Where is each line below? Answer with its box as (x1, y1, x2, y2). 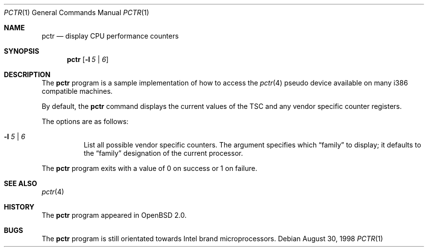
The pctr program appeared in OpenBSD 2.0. (42, 211, 187, 219)
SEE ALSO (4, 179, 37, 188)
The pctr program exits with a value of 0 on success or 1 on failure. (42, 164, 257, 172)
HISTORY (4, 203, 35, 211)
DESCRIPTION (4, 70, 51, 79)
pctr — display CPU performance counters (42, 32, 179, 40)
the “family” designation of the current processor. (84, 149, 243, 157)
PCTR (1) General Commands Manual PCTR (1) (4, 8, 150, 17)
